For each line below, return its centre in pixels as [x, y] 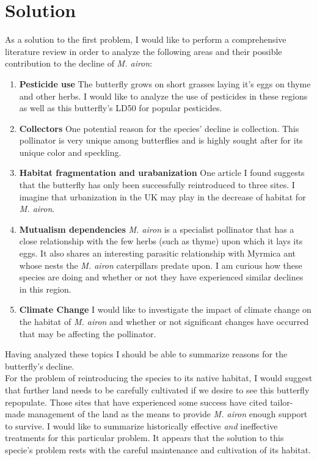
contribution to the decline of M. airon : [79, 63]
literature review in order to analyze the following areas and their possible [144, 51]
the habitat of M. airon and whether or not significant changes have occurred [164, 321]
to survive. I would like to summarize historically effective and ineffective [141, 425]
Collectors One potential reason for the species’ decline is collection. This [159, 128]
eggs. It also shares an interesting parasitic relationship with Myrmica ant [158, 253]
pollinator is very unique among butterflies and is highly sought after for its [161, 140]
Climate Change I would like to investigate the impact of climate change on [165, 309]
